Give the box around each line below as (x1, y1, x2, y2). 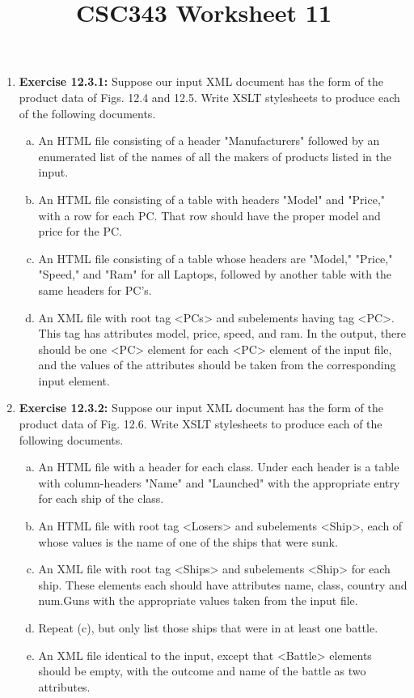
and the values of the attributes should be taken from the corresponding (38, 356, 396, 373)
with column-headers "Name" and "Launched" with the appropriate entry (38, 474, 400, 491)
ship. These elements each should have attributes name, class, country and (38, 576, 408, 593)
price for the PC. (38, 223, 122, 240)
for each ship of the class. (38, 490, 164, 507)
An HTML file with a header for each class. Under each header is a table (38, 458, 399, 475)
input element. (38, 372, 110, 389)
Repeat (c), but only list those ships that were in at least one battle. (38, 619, 378, 636)
